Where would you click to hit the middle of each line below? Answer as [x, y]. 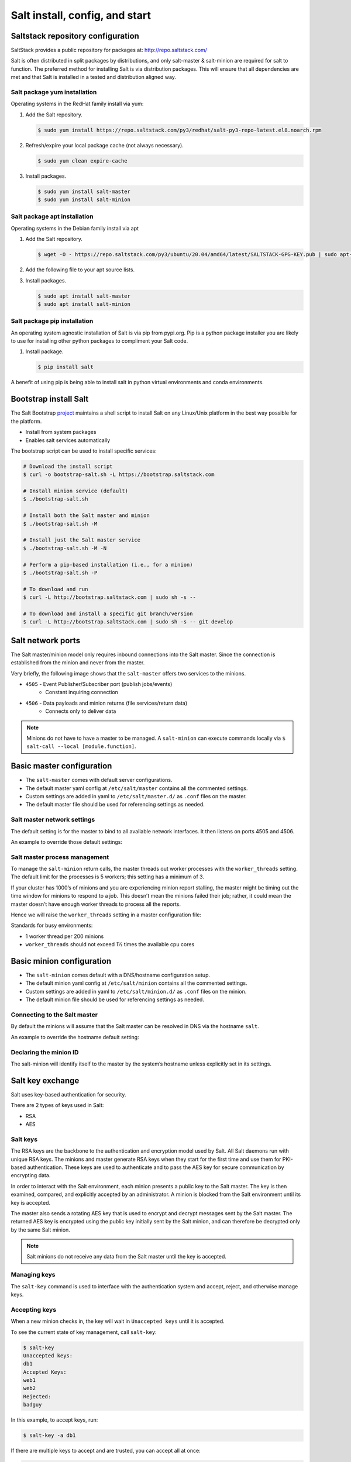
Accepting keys [34, 1309]
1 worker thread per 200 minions [65, 936]
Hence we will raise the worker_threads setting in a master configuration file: [106, 915]
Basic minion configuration [61, 961]
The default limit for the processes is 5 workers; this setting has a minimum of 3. [108, 877]
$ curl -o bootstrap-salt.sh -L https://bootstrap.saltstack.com [119, 475]
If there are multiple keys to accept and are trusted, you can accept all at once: [106, 1451]
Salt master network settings [53, 820]
